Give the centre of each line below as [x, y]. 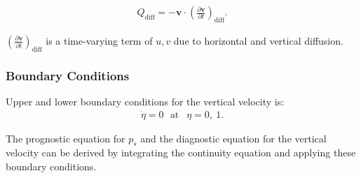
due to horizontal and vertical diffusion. [258, 40]
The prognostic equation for [66, 138]
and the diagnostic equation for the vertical [233, 138]
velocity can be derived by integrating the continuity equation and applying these [181, 153]
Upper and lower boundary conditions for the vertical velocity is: [145, 101]
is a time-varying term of [99, 40]
